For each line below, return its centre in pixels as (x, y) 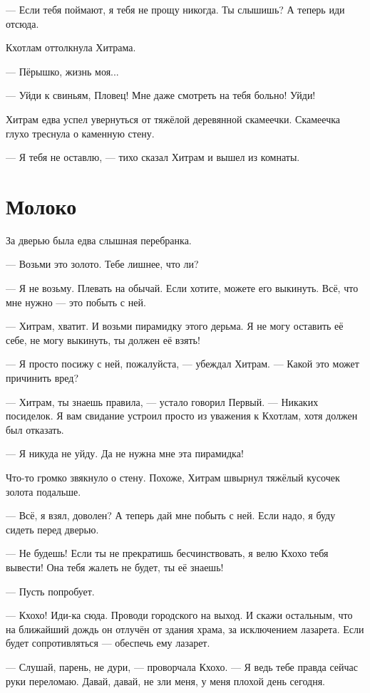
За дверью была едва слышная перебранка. (99, 240)
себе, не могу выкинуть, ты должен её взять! (103, 339)
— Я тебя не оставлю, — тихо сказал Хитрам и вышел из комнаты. (153, 157)
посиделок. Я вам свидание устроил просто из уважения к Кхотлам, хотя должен (182, 416)
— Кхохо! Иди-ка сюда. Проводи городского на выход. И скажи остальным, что (179, 615)
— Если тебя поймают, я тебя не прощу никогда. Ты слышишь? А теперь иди (175, 9)
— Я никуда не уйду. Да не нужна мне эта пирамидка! (125, 453)
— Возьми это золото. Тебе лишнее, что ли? (102, 264)
